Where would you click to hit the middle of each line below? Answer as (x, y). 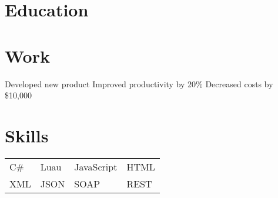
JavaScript (96, 166)
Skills (27, 135)
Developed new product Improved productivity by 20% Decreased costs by (139, 83)
